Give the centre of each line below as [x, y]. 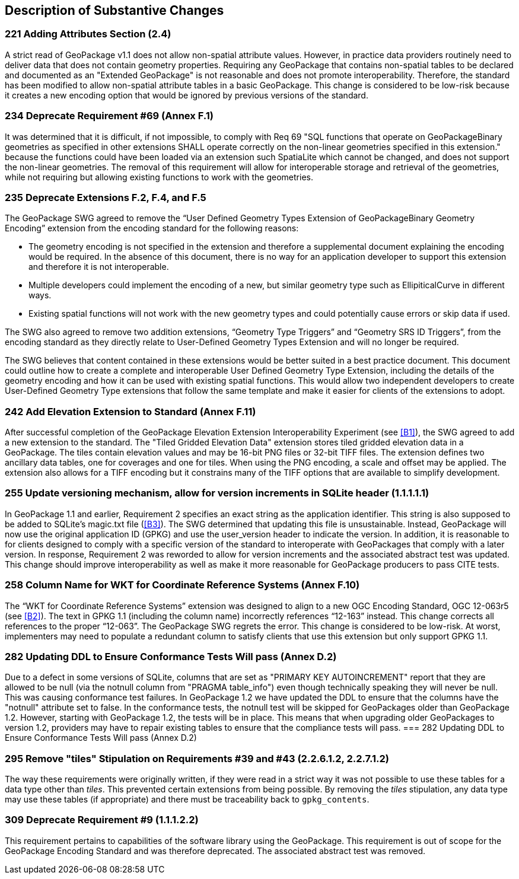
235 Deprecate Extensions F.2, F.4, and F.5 [106, 197]
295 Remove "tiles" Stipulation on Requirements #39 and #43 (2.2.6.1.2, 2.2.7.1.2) [197, 758]
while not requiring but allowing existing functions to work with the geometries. [159, 177]
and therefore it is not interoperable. [99, 267]
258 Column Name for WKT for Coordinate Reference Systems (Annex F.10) [182, 585]
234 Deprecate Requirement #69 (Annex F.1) [109, 116]
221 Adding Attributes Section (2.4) [88, 34]
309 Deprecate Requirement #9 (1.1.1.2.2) [102, 820]
